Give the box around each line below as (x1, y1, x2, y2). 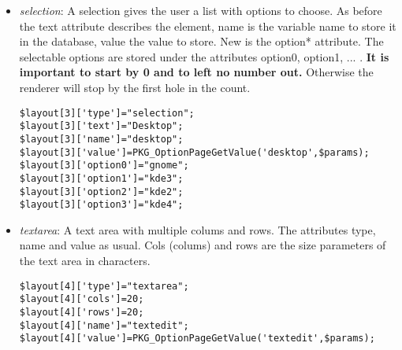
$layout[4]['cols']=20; (19, 293, 144, 305)
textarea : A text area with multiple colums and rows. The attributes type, (19, 221, 376, 238)
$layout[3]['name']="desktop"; (19, 133, 184, 145)
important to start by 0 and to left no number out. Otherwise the (19, 64, 374, 80)
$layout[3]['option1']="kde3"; (19, 172, 184, 184)
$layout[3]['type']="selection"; (19, 107, 195, 119)
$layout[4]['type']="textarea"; (19, 280, 189, 292)
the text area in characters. (19, 252, 151, 268)
